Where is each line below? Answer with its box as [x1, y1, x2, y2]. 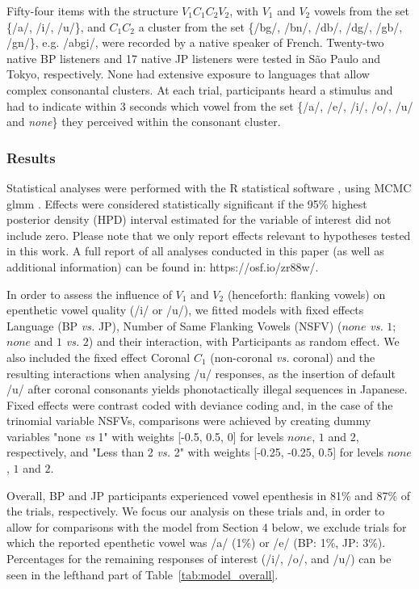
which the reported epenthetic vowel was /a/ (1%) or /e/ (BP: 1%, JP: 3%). [6, 534, 386, 551]
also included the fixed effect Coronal [6, 348, 191, 365]
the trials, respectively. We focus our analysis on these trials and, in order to [6, 503, 385, 520]
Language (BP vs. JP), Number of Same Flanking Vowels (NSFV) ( [6, 317, 342, 334]
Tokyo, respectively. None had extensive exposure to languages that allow [6, 65, 370, 82]
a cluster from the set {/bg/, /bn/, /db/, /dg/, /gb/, [138, 18, 403, 35]
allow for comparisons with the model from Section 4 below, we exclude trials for [6, 518, 407, 535]
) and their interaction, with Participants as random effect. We [88, 333, 400, 350]
